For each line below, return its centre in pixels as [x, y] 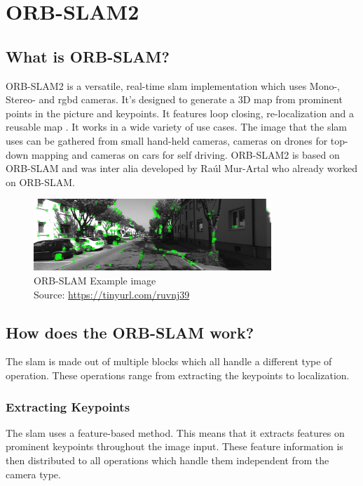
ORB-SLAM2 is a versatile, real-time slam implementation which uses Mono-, [173, 85]
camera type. [33, 474]
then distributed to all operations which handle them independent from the [167, 460]
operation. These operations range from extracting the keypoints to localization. [178, 375]
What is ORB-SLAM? [88, 56]
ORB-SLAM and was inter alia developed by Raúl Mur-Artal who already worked [181, 168]
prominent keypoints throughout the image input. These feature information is [174, 446]
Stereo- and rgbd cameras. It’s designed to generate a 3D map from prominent [174, 99]
